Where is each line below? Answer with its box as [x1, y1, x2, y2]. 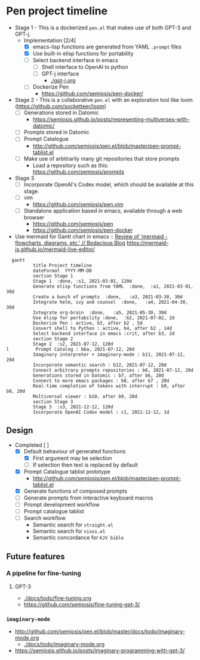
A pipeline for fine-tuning [6, 569, 82, 577]
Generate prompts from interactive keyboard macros [23, 494, 153, 501]
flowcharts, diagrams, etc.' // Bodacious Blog [14, 239, 125, 246]
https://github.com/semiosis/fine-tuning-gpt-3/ [23, 601, 140, 608]
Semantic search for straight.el [32, 521, 113, 528]
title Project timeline [32, 262, 93, 268]
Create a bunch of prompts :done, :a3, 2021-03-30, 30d [32, 293, 183, 300]
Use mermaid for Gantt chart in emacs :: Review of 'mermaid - [14, 232, 168, 240]
